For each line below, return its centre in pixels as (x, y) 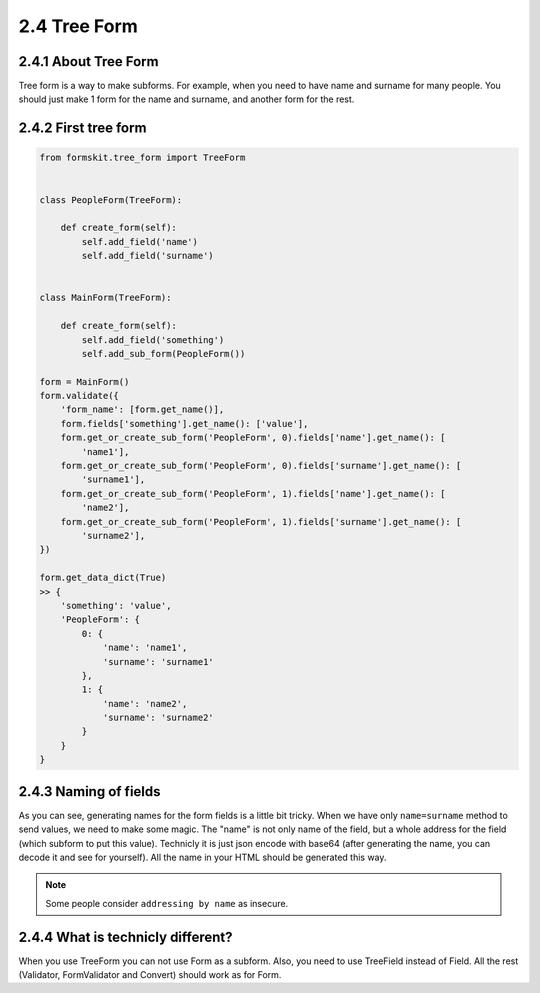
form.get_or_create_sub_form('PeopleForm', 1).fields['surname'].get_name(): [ (261, 521)
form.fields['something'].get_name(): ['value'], (184, 423)
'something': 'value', (116, 605)
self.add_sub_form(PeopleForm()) (163, 353)
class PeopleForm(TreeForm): (111, 199)
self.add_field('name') (140, 241)
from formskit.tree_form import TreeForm (142, 158)
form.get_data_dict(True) (103, 578)
